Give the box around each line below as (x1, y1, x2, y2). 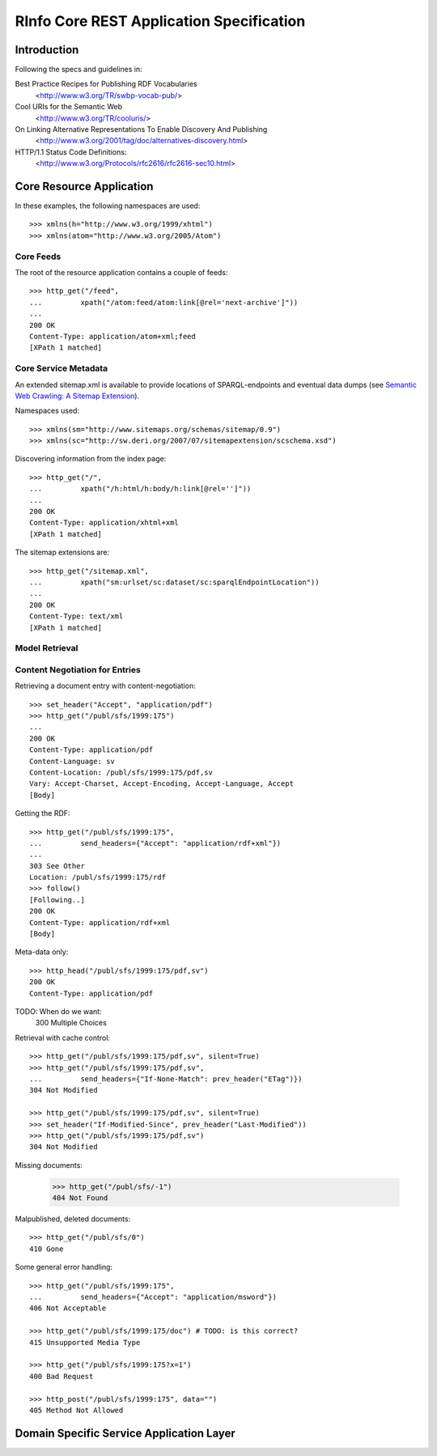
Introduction (15, 43, 79, 57)
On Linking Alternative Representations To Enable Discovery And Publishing (15, 125, 268, 134)
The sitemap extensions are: (15, 547, 109, 558)
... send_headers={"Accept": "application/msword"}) (29, 1293, 277, 1301)
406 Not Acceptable (29, 1304, 107, 1313)
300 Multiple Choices (35, 1018, 107, 1028)
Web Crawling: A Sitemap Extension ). (15, 391, 140, 401)
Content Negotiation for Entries (15, 664, 141, 675)
